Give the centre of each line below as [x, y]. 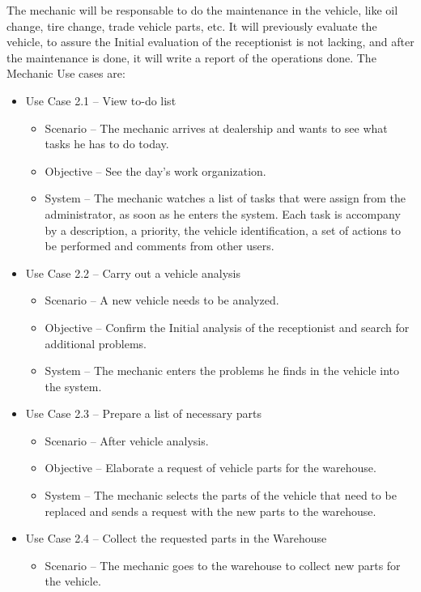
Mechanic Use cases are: [66, 73]
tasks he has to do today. [107, 144]
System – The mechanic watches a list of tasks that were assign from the [225, 198]
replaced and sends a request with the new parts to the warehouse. [210, 511]
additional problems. [96, 343]
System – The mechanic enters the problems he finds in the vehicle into [222, 371]
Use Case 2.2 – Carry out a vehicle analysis [133, 273]
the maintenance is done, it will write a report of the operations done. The [191, 57]
